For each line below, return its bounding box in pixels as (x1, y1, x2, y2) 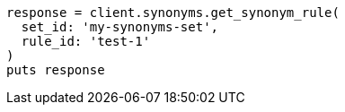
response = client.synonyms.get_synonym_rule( (6, 5, 340, 20)
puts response (6, 63, 105, 77)
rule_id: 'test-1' (21, 34, 151, 48)
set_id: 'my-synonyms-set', (21, 20, 219, 34)
